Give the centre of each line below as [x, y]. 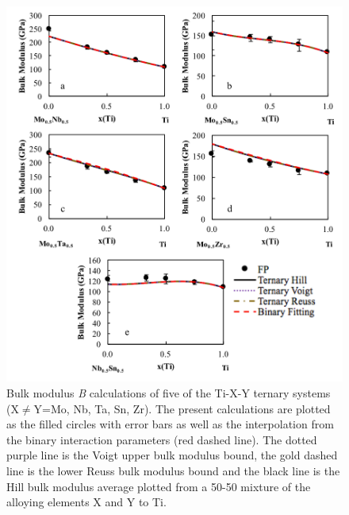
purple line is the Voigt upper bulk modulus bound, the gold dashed [172, 455]
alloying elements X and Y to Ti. [86, 502]
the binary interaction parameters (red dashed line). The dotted [162, 439]
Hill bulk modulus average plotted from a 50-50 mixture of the [159, 486]
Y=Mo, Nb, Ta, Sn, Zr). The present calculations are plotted [182, 408]
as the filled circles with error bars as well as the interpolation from [170, 424]
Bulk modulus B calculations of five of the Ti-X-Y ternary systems [169, 393]
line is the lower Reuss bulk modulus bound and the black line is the [173, 470]
